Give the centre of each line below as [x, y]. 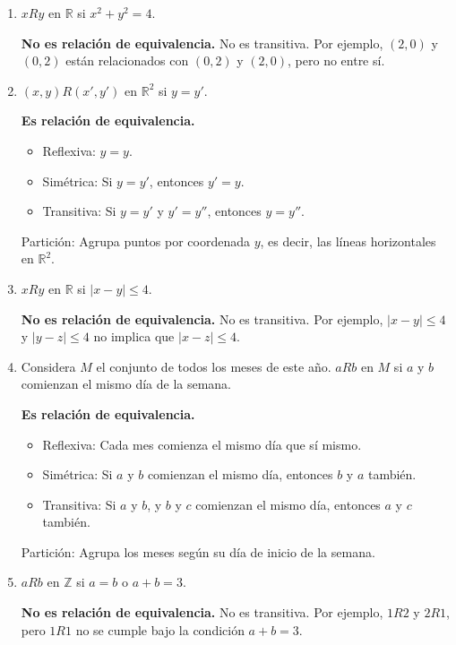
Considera [48, 366]
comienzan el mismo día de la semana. [126, 384]
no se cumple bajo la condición [160, 629]
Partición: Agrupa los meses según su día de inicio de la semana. [198, 551]
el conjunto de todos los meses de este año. [214, 366]
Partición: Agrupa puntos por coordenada [136, 241]
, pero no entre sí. [336, 60]
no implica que [134, 336]
